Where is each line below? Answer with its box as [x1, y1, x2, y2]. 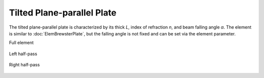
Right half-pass [9, 62, 40, 68]
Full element [9, 40, 34, 46]
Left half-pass [9, 51, 38, 57]
